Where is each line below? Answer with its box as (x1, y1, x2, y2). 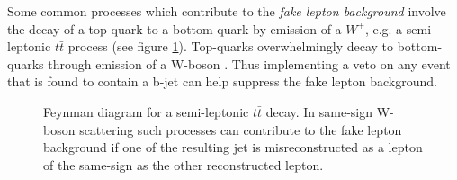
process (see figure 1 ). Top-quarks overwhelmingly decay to (67, 37, 394, 56)
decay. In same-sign (265, 102, 373, 121)
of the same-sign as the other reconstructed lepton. (43, 155, 324, 174)
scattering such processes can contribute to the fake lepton (79, 120, 402, 139)
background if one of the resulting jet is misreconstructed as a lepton (43, 138, 423, 157)
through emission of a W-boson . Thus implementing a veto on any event (48, 54, 451, 73)
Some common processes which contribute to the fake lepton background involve (7, 2, 446, 20)
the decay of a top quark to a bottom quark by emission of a (7, 19, 342, 38)
